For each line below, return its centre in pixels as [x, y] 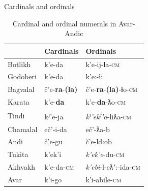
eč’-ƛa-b [98, 129]
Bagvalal [21, 89]
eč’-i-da [56, 129]
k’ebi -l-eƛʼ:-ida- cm [113, 167]
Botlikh [19, 64]
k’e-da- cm [59, 167]
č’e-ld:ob [99, 141]
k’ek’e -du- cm [105, 154]
